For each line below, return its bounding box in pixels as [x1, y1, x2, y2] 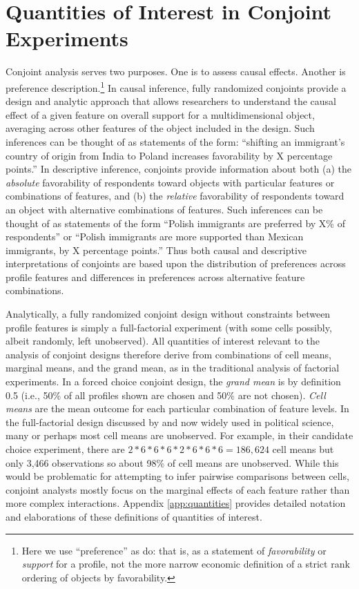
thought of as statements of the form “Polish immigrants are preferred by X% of [6, 215, 345, 230]
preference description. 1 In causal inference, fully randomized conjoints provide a [6, 78, 347, 95]
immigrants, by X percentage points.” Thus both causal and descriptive [6, 242, 307, 257]
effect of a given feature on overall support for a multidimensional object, [6, 107, 315, 122]
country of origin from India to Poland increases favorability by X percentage [6, 148, 333, 162]
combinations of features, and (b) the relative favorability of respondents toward [6, 189, 345, 203]
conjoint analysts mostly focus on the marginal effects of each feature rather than [6, 482, 350, 496]
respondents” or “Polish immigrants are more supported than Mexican [6, 229, 304, 244]
